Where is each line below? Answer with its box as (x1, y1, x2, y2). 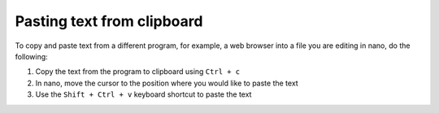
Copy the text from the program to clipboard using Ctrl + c (35, 67, 241, 76)
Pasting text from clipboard (15, 12, 203, 30)
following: (15, 51, 48, 61)
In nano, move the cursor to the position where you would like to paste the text (35, 78, 298, 88)
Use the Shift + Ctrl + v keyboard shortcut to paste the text (35, 89, 252, 99)
